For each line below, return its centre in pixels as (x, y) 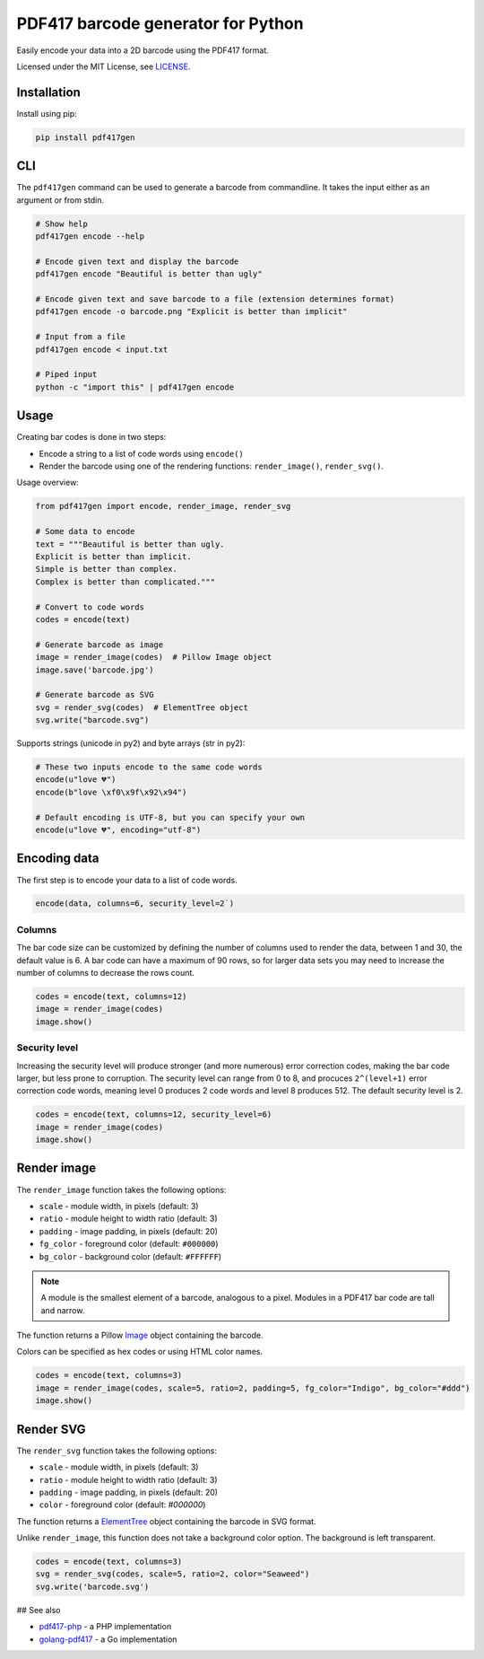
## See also (39, 1610)
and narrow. (63, 1310)
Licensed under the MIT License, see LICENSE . (104, 66)
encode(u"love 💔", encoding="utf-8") (118, 830)
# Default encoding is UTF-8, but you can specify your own (170, 817)
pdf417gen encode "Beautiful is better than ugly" (149, 274)
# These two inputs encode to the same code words (149, 767)
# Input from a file (80, 337)
